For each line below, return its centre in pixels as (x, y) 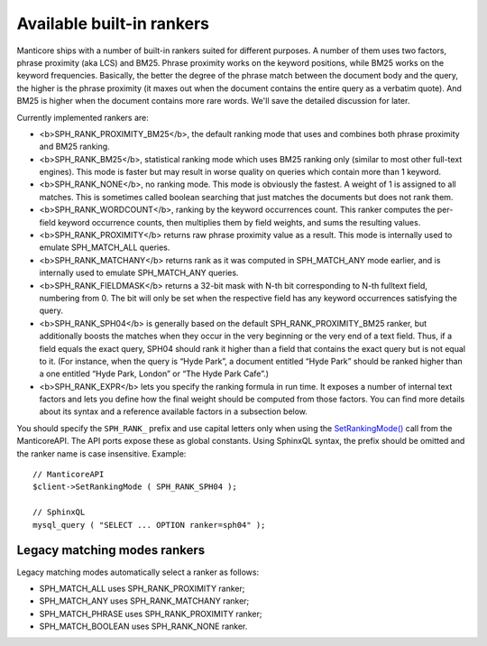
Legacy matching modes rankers (111, 550)
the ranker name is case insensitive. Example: (101, 453)
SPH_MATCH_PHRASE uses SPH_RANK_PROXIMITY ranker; (151, 614)
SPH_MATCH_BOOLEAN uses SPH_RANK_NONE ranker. (143, 626)
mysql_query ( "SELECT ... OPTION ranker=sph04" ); (149, 525)
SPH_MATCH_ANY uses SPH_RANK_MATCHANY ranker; (144, 601)
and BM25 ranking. (74, 147)
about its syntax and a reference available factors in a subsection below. (174, 411)
